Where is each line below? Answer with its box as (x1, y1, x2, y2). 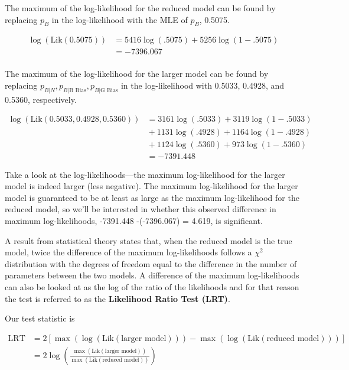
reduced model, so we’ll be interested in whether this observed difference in (5, 203, 276, 215)
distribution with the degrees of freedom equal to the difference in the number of (5, 257, 297, 270)
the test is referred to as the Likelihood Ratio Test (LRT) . (5, 292, 230, 304)
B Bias (69, 87, 86, 93)
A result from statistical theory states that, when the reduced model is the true (5, 234, 292, 246)
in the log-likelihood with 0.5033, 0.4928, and (120, 79, 285, 92)
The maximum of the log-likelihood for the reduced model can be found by (5, 2, 276, 14)
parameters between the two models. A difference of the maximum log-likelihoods (5, 269, 299, 281)
